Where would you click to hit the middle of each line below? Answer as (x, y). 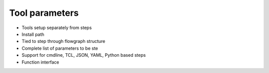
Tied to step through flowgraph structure (64, 41)
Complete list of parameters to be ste (60, 48)
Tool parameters (44, 13)
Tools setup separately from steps (57, 28)
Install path (33, 34)
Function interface (40, 62)
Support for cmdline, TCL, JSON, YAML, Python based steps (84, 55)
